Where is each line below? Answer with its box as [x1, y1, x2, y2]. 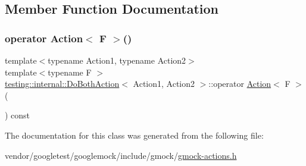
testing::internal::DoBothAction [5, 77, 120, 90]
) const [5, 109, 30, 121]
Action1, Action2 [133, 77, 195, 90]
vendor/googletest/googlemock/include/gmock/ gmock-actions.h [5, 149, 237, 161]
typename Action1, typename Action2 [48, 54, 186, 66]
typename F [48, 65, 92, 78]
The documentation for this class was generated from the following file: [5, 129, 264, 141]
